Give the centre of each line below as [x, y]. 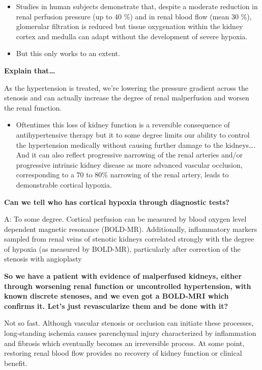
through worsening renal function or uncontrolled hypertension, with [128, 286]
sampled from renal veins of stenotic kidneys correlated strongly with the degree [129, 239]
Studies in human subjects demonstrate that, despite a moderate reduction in [137, 6]
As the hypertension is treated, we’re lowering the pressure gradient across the [126, 87]
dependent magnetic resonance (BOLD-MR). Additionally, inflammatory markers [131, 229]
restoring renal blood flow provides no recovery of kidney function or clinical [123, 353]
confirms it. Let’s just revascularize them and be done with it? [116, 306]
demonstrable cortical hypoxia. [64, 184]
